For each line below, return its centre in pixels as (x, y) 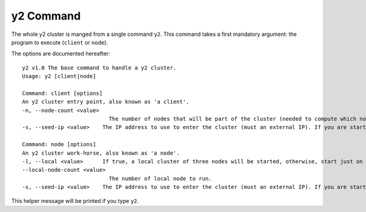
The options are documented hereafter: (61, 54)
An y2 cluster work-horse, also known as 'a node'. (101, 153)
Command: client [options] (63, 93)
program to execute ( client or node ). (59, 42)
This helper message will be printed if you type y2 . (75, 200)
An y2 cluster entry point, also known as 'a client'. (106, 102)
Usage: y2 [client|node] (59, 76)
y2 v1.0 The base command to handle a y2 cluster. (99, 68)
